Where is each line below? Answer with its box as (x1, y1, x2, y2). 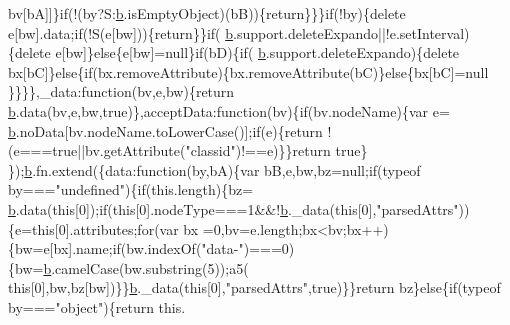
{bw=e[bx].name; (8, 238, 113, 259)
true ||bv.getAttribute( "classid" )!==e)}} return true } (52, 140, 368, 161)
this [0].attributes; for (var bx (32, 218, 199, 239)
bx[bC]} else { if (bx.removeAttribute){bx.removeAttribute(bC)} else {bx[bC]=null (8, 61, 489, 82)
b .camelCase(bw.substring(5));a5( (43, 257, 249, 278)
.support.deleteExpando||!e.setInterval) (232, 22, 470, 43)
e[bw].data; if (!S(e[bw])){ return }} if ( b (8, 22, 233, 43)
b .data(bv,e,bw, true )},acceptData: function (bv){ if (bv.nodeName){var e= (8, 100, 450, 121)
